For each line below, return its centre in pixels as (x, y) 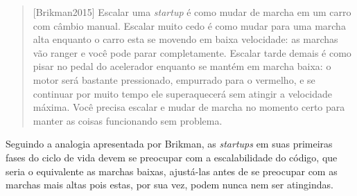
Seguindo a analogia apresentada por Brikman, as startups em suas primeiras (169, 144)
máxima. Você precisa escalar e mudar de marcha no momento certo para (189, 107)
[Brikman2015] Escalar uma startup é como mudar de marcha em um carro (192, 12)
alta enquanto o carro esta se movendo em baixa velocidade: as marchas (185, 39)
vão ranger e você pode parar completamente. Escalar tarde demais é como (192, 52)
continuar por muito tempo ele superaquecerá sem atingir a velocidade (183, 93)
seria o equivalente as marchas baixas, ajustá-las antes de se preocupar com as (172, 171)
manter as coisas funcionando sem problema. (128, 120)
